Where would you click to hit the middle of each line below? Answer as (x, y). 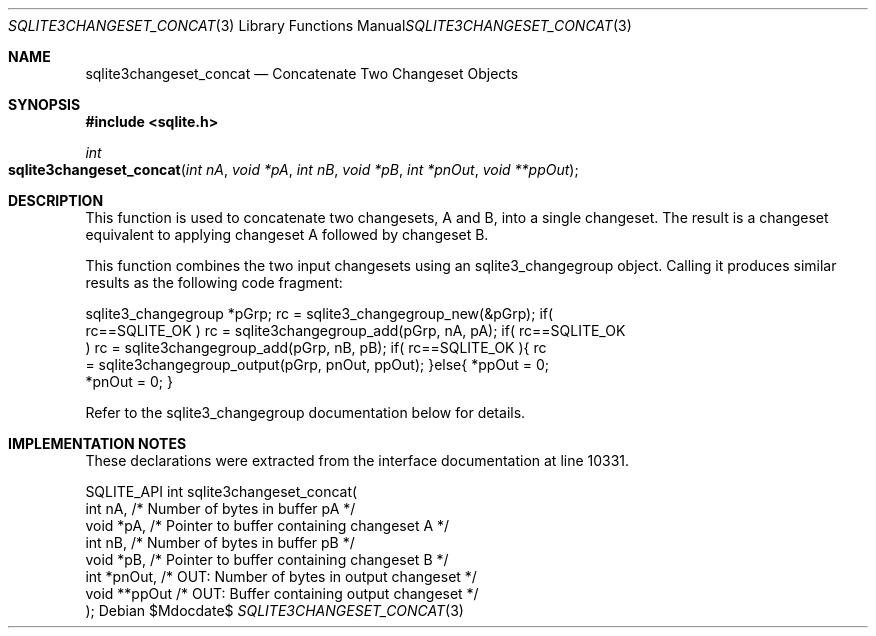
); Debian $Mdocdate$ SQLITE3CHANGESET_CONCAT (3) (274, 610)
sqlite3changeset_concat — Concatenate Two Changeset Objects (302, 73)
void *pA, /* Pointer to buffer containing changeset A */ (267, 525)
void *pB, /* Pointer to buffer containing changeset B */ (267, 559)
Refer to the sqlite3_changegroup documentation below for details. (305, 412)
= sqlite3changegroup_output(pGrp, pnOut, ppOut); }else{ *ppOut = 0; (317, 364)
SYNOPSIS (44, 104)
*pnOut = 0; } (129, 381)
